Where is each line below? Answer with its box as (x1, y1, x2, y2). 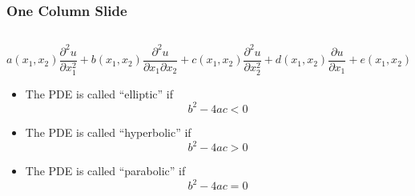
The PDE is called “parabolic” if (25, 162, 186, 179)
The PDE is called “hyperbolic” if (25, 123, 191, 140)
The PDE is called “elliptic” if (25, 85, 174, 102)
